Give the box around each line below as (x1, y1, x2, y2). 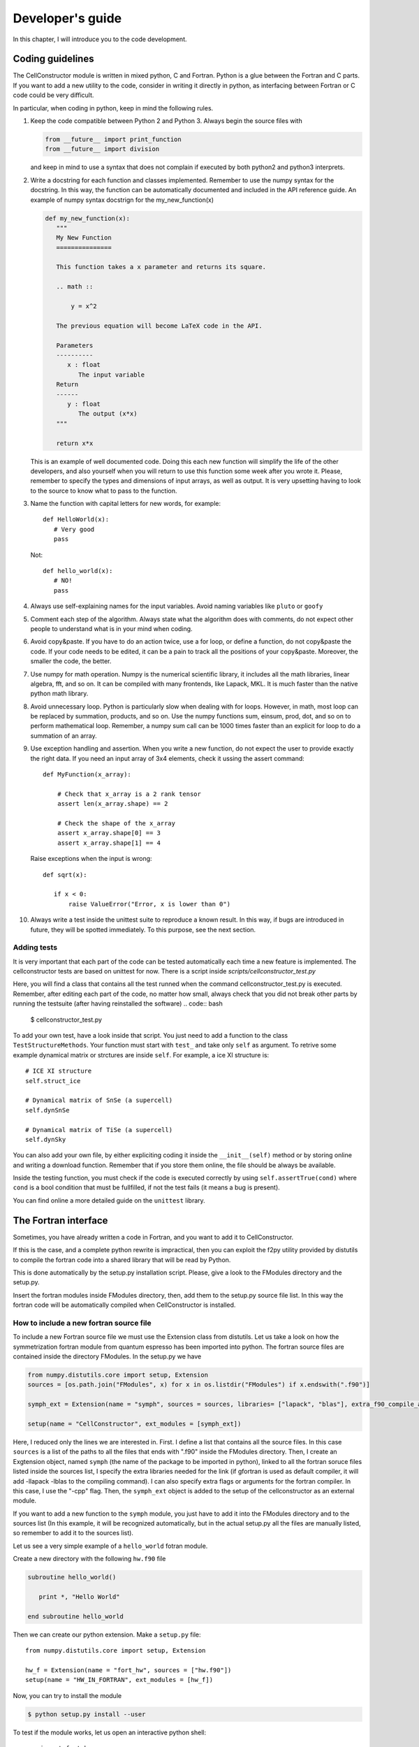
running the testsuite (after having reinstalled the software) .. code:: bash (13, 999, 223, 1008)
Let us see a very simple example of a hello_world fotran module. (13, 1542, 208, 1550)
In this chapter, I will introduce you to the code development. (13, 35, 188, 43)
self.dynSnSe (25, 1106, 70, 1114)
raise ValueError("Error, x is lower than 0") (68, 900, 230, 908)
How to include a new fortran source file (13, 1318, 152, 1328)
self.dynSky (25, 1136, 66, 1143)
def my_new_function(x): (45, 214, 131, 222)
